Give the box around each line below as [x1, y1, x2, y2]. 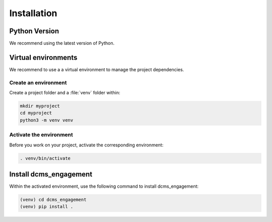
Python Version [9, 27, 59, 35]
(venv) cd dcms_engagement [20, 197, 87, 203]
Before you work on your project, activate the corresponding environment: [9, 142, 164, 148]
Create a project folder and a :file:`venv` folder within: [9, 90, 120, 96]
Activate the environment [9, 131, 73, 138]
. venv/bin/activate [20, 155, 71, 161]
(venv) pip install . [20, 204, 74, 209]
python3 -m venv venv [20, 117, 74, 123]
